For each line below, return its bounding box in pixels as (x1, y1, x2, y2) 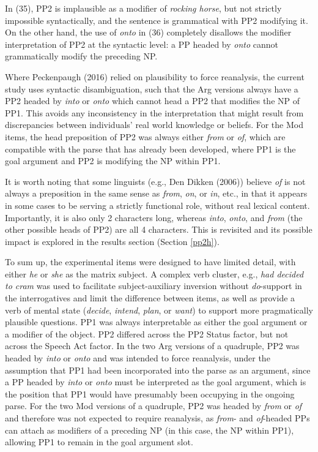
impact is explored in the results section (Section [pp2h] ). (5, 235, 220, 247)
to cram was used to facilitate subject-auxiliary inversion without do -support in (5, 279, 302, 292)
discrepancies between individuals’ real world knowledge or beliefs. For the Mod (5, 118, 303, 131)
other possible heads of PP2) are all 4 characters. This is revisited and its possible (5, 223, 312, 236)
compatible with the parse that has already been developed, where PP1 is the (5, 142, 296, 155)
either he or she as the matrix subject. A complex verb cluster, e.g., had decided (5, 267, 304, 280)
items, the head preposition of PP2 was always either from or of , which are (5, 130, 286, 143)
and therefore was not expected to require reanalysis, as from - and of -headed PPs (5, 412, 310, 424)
